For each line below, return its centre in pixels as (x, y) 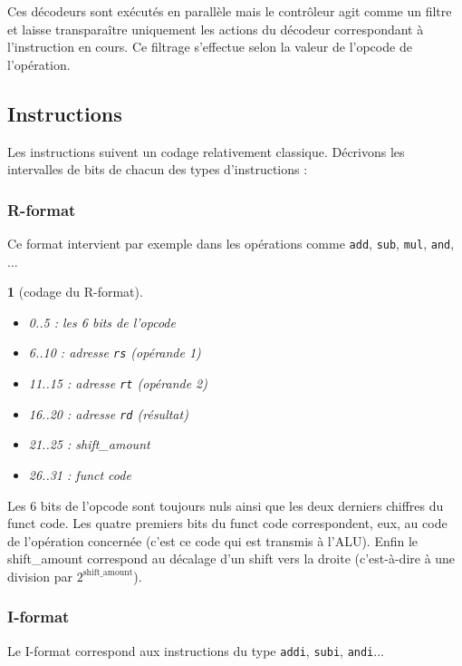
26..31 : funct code (80, 474)
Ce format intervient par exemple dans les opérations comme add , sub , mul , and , (231, 243)
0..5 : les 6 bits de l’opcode (102, 322)
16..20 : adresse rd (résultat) (108, 413)
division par (40, 576)
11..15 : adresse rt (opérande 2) (118, 383)
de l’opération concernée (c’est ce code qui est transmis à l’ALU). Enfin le (213, 540)
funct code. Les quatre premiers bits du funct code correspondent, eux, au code (227, 523)
